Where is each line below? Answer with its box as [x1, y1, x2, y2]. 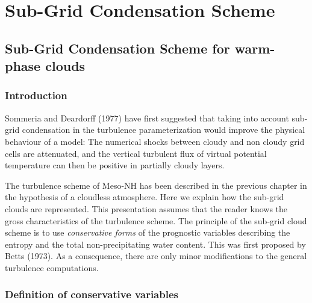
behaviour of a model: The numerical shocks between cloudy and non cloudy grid [5, 135, 305, 147]
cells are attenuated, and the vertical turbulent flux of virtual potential [5, 147, 267, 159]
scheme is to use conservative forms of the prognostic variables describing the [5, 226, 290, 239]
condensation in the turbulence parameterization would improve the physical [22, 123, 305, 136]
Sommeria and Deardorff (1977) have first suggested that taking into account [5, 111, 289, 124]
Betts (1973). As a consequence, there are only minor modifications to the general [5, 249, 307, 262]
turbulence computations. [5, 261, 99, 274]
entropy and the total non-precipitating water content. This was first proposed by [5, 237, 306, 250]
